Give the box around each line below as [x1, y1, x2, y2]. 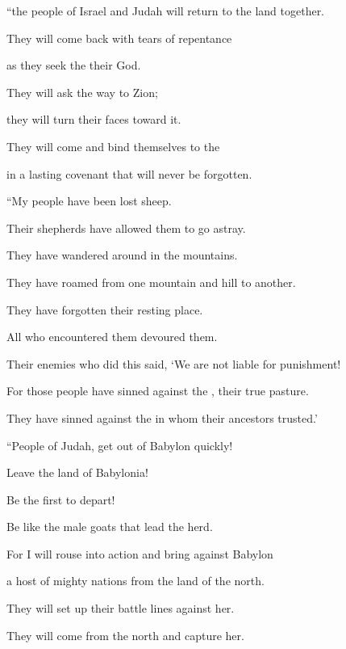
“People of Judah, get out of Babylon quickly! [6, 436, 233, 453]
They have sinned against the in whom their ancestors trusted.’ [6, 409, 318, 426]
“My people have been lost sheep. [6, 192, 172, 209]
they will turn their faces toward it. [6, 111, 181, 128]
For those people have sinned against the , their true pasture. [6, 382, 309, 399]
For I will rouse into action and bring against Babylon [6, 545, 273, 562]
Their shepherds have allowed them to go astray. [6, 219, 246, 236]
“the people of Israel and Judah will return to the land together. [6, 2, 325, 19]
